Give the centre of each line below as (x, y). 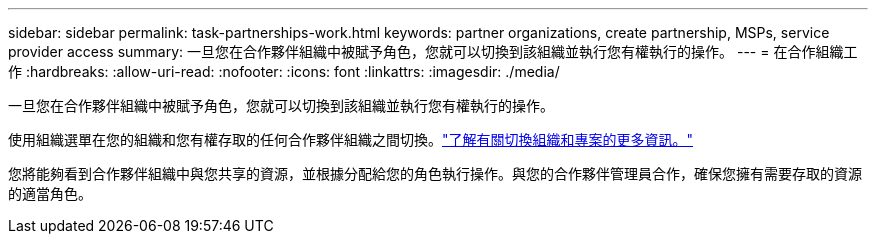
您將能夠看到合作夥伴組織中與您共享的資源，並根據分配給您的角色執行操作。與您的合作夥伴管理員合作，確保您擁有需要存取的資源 (435, 173)
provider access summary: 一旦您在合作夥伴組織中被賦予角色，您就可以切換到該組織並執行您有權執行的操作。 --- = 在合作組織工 (433, 51)
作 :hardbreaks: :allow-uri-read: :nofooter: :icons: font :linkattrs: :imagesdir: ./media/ (284, 71)
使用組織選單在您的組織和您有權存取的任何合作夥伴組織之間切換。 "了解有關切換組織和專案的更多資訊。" (351, 139)
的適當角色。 (50, 193)
